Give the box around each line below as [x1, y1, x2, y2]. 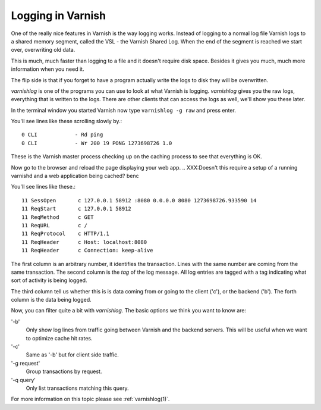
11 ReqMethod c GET [21, 214, 94, 220]
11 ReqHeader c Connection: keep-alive [21, 247, 154, 254]
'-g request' [11, 359, 40, 367]
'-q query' [11, 376, 36, 383]
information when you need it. [11, 65, 84, 73]
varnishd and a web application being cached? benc [11, 173, 139, 180]
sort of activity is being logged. [11, 277, 87, 284]
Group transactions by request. [26, 368, 102, 375]
